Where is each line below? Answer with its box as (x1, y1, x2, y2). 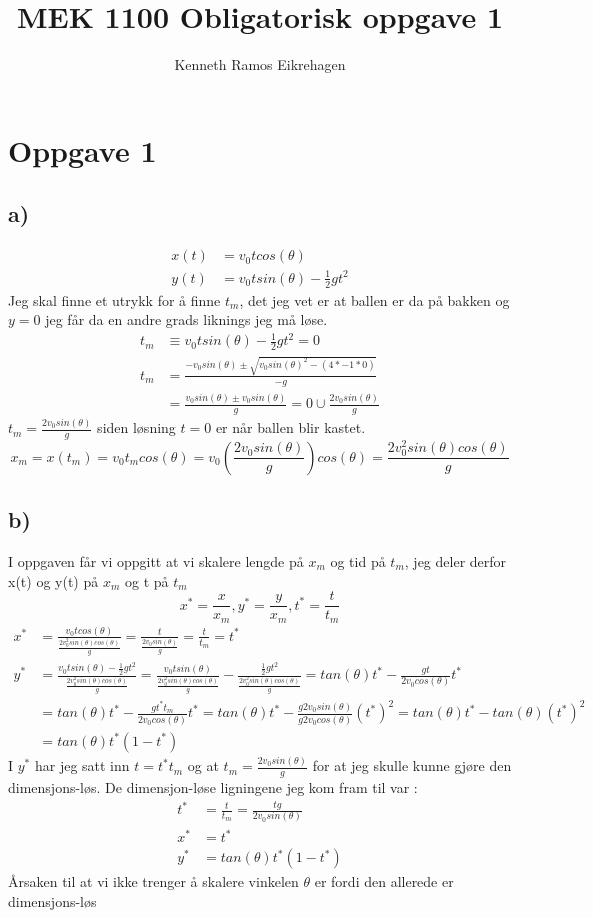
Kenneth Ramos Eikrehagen (174, 54, 346, 75)
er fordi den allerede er (314, 871, 454, 892)
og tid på (330, 550, 386, 571)
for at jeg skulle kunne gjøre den (312, 755, 512, 776)
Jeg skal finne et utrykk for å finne (8, 289, 221, 310)
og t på (124, 570, 169, 591)
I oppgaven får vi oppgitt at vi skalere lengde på (8, 550, 304, 571)
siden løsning (97, 417, 176, 438)
